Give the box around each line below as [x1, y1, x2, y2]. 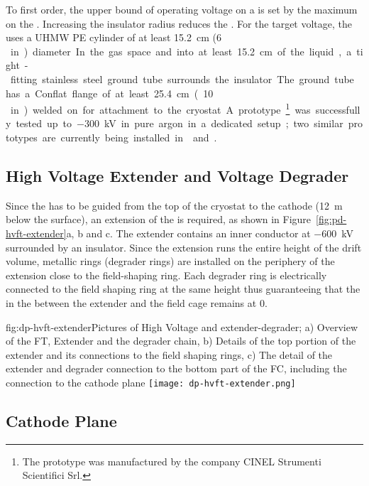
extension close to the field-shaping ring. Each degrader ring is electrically [6, 267, 327, 282]
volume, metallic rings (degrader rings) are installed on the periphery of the [6, 254, 335, 269]
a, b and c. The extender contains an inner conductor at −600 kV [66, 225, 353, 240]
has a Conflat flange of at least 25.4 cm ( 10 [6, 85, 214, 100]
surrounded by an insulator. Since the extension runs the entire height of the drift [6, 239, 362, 254]
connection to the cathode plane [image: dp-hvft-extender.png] [6, 374, 296, 389]
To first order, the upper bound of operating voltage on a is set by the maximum [6, 2, 358, 16]
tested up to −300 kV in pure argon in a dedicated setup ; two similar [16, 116, 343, 131]
